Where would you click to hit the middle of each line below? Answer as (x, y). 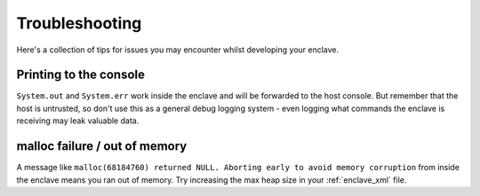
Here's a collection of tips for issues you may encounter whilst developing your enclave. (178, 50)
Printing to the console (81, 75)
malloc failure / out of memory (102, 146)
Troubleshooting (79, 23)
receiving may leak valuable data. (78, 121)
